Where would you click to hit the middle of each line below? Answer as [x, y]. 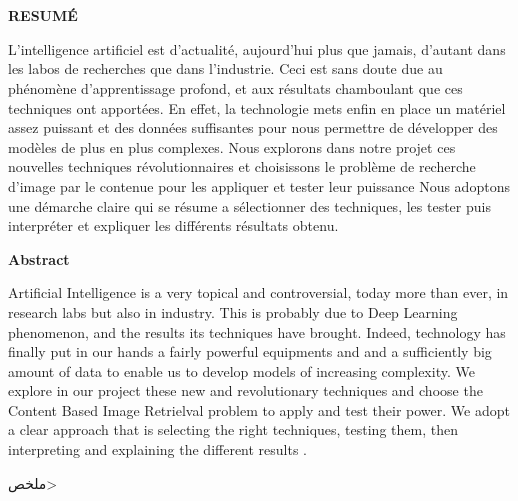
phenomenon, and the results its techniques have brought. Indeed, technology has [257, 331]
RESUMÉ [43, 15]
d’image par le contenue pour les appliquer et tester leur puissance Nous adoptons [259, 185]
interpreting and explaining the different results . [158, 449]
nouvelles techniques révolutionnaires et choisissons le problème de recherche [242, 166]
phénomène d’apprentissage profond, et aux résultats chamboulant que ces [235, 87]
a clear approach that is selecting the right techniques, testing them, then [233, 429]
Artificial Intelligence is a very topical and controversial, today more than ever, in [258, 292]
